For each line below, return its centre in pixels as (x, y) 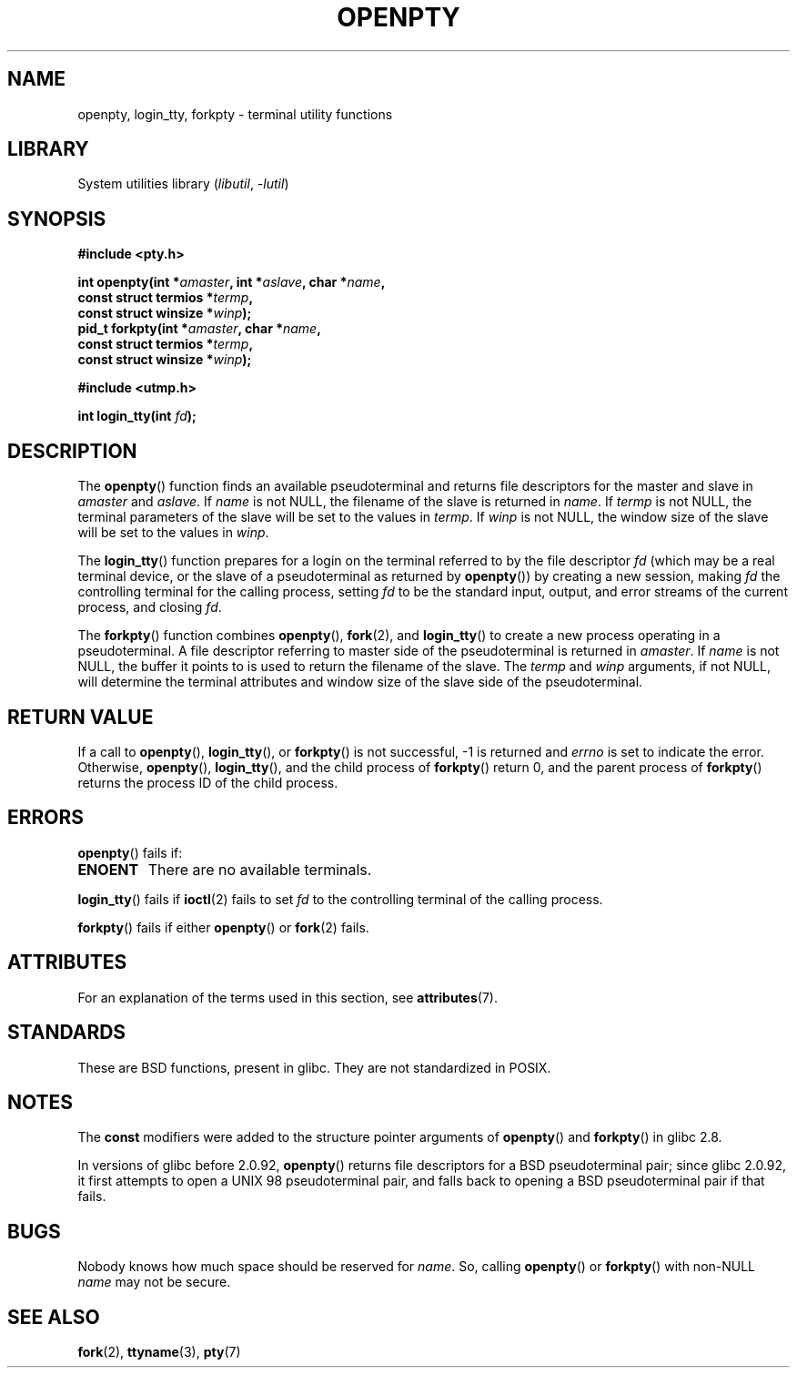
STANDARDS (67, 1033)
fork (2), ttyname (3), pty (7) (159, 1352)
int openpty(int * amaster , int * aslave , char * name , (232, 282)
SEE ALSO (54, 1317)
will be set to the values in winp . (173, 533)
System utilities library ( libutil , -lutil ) (183, 184)
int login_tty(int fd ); (137, 416)
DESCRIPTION (72, 451)
